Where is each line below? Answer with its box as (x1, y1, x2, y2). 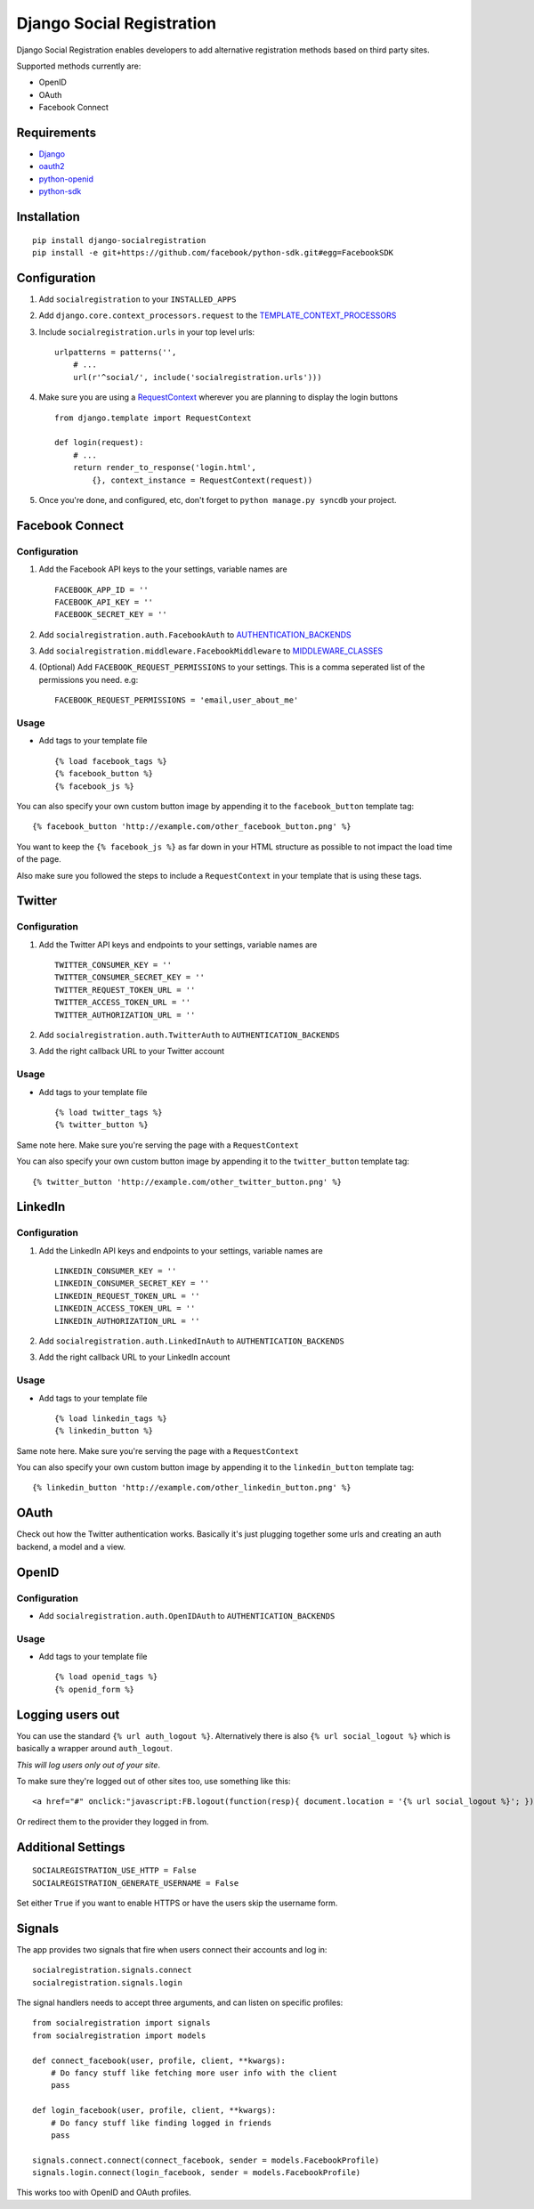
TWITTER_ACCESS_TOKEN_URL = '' (54, 997, 191, 1008)
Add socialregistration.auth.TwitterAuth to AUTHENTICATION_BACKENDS (38, 1029, 340, 1041)
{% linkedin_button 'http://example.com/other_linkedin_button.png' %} (32, 1482, 352, 1493)
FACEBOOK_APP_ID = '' (54, 584, 149, 595)
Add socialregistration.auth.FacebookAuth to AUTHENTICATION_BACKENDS (38, 629, 352, 640)
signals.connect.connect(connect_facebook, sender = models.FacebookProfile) (32, 2155, 380, 2165)
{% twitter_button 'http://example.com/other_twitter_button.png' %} (32, 1176, 343, 1187)
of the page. (16, 854, 61, 865)
